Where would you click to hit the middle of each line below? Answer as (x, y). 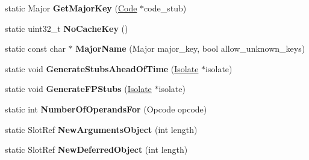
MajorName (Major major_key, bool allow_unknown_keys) (190, 48)
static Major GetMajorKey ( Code (71, 8)
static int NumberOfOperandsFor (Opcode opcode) (106, 109)
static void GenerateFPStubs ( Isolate (78, 89)
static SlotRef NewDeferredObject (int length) (96, 149)
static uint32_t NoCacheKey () (67, 28)
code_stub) (165, 8)
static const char (35, 48)
